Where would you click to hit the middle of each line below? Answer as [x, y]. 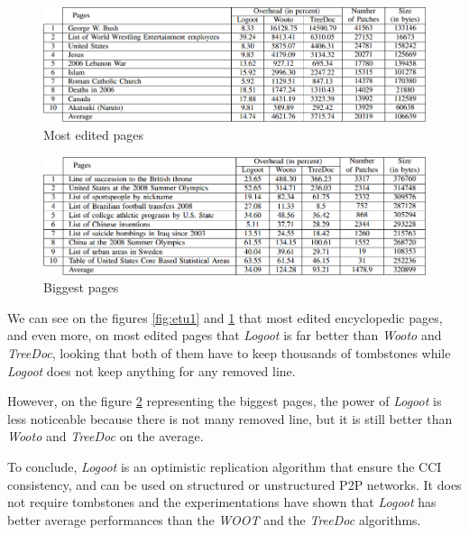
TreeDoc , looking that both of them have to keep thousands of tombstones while [229, 353]
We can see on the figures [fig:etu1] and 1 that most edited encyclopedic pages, [225, 317]
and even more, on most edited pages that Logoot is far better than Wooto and [225, 335]
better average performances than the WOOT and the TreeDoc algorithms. [214, 519]
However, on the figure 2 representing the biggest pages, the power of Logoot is [225, 401]
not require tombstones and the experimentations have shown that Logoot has [222, 502]
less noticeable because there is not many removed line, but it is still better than [230, 418]
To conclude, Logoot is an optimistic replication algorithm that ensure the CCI [225, 467]
